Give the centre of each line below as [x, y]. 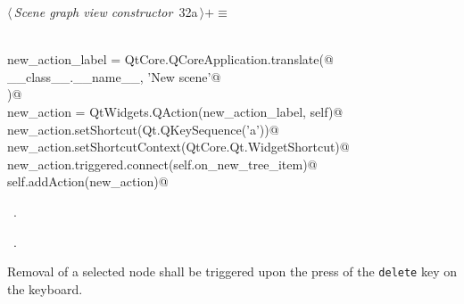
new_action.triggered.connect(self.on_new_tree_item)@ [162, 164]
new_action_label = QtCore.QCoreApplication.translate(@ [170, 59]
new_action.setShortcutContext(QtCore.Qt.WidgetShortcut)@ [178, 147]
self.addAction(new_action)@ [88, 181]
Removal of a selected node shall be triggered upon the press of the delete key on [232, 271]
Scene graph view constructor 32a [106, 12]
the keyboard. [45, 288]
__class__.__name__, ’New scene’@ [114, 76]
